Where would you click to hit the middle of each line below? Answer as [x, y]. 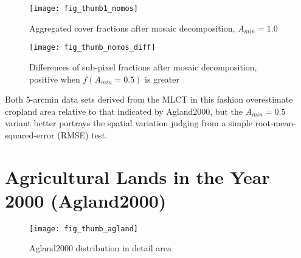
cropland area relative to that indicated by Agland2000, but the [124, 111]
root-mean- [275, 123]
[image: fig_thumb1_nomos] [84, 8]
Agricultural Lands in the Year [137, 176]
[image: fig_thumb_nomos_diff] [92, 48]
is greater [162, 79]
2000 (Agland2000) [86, 200]
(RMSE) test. [82, 134]
